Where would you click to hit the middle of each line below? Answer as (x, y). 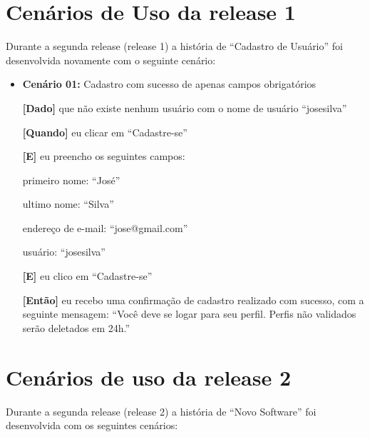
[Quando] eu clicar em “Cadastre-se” (105, 132)
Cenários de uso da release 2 (149, 377)
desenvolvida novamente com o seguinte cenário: (111, 60)
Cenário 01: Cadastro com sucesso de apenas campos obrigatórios (169, 84)
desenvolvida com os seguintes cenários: (92, 425)
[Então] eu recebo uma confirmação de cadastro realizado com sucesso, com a (193, 300)
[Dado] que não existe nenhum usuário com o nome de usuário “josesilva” (185, 107)
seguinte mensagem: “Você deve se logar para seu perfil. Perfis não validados (189, 314)
